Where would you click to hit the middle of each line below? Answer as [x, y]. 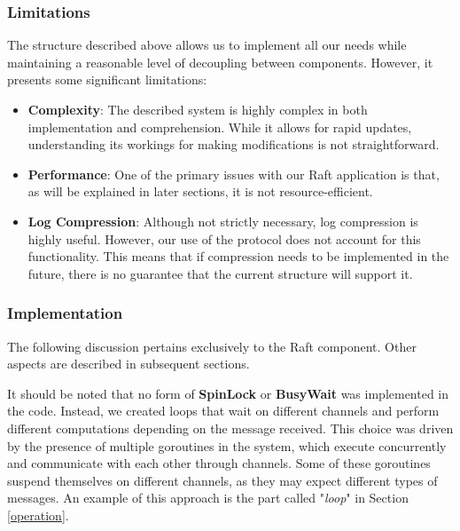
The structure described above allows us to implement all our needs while [207, 45]
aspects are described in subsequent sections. [129, 364]
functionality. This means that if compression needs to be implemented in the [238, 256]
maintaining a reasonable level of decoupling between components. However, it [220, 62]
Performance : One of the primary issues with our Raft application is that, [234, 174]
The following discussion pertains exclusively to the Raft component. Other [212, 346]
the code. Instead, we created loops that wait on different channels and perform [223, 411]
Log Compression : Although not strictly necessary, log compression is [223, 221]
